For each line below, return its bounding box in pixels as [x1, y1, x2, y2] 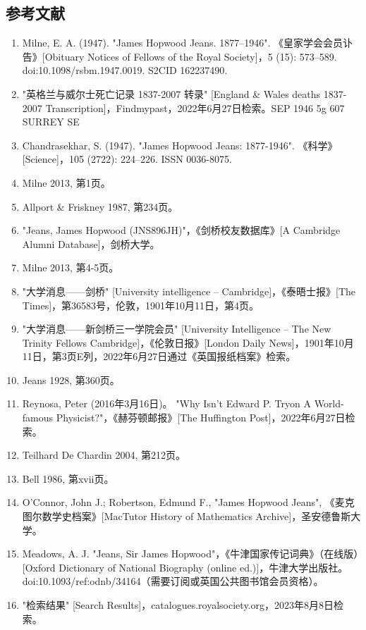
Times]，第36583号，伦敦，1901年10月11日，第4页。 [22, 297, 260, 312]
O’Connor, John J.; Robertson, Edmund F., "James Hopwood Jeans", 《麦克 [22, 495, 355, 509]
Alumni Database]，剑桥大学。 [22, 236, 160, 251]
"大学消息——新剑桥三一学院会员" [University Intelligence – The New [22, 321, 331, 336]
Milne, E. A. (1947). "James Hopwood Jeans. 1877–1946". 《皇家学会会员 [22, 35, 343, 50]
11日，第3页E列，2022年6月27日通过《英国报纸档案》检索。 [22, 349, 296, 364]
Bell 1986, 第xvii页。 [22, 471, 114, 486]
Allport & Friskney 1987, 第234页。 [22, 199, 178, 214]
